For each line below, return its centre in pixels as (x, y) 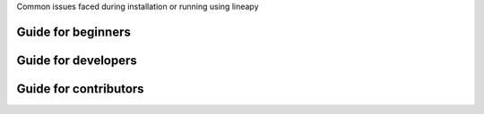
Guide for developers (77, 60)
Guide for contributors (80, 89)
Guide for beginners (74, 32)
